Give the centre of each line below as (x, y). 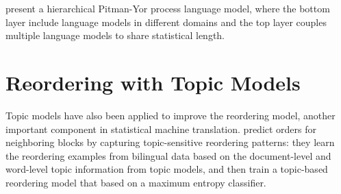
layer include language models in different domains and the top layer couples (166, 22)
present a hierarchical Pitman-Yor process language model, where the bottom (168, 8)
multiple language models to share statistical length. (115, 35)
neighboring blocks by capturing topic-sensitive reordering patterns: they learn (170, 142)
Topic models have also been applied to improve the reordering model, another (170, 115)
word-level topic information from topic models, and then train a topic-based (167, 169)
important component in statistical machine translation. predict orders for (161, 129)
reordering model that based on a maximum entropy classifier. (136, 182)
